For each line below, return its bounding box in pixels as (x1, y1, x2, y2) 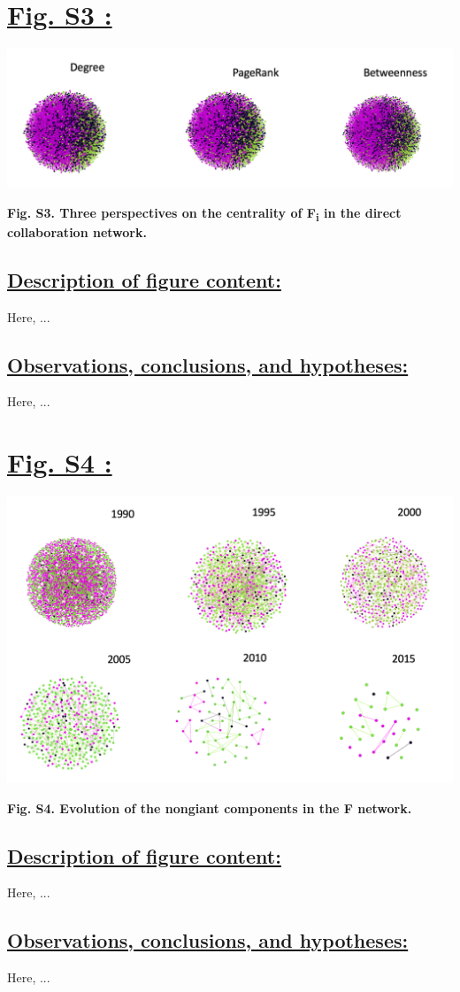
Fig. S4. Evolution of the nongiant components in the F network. (7, 798, 412, 817)
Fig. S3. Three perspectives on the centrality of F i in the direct (7, 203, 402, 224)
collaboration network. (7, 222, 147, 241)
